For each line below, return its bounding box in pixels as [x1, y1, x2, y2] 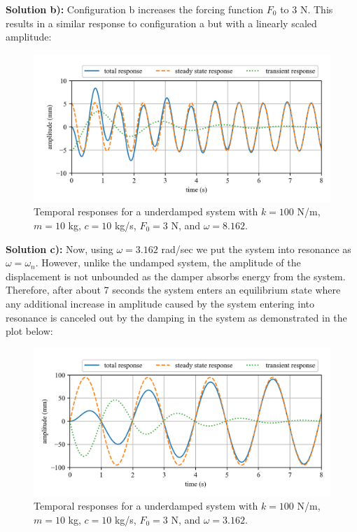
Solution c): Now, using [6, 241, 113, 256]
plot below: [6, 324, 53, 338]
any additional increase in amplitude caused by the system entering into [6, 296, 314, 310]
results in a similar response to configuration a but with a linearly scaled [6, 15, 317, 30]
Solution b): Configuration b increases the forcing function [6, 2, 264, 16]
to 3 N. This [280, 2, 333, 16]
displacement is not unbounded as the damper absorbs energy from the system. [6, 268, 346, 283]
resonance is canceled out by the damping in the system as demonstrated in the [6, 310, 347, 324]
